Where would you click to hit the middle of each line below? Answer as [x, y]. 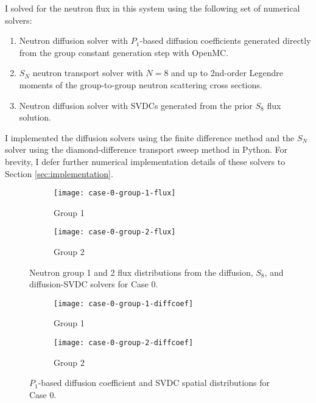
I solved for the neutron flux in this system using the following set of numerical [153, 8]
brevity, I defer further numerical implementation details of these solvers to [145, 161]
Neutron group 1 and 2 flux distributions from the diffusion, [141, 272]
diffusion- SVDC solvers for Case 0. [94, 284]
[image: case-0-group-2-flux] [115, 232]
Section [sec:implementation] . [59, 173]
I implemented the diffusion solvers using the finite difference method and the [150, 137]
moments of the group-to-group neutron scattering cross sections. [141, 84]
